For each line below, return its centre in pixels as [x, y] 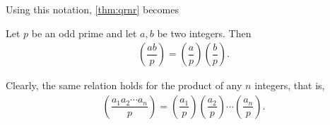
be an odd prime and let [84, 33]
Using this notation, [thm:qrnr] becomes [92, 9]
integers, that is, [290, 85]
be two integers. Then [204, 33]
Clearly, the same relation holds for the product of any [124, 85]
